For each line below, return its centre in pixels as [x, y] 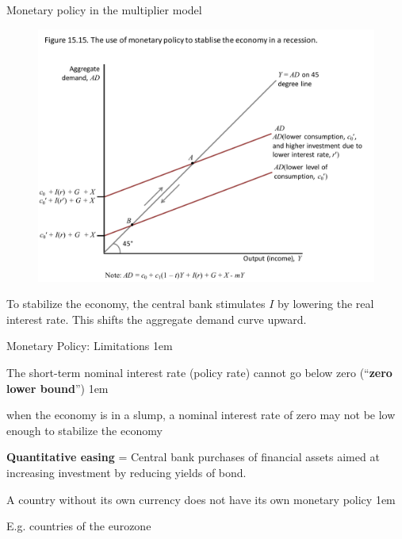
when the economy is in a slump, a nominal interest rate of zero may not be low [201, 415]
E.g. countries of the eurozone [79, 526]
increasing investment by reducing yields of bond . [126, 472]
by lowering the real [326, 304]
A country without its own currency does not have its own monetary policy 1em [201, 499]
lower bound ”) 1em [57, 388]
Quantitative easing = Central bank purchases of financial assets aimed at [193, 457]
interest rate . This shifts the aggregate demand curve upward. [157, 319]
